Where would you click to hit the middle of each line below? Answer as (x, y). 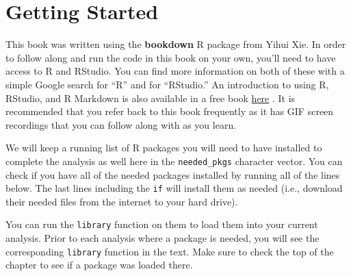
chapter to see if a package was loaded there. (99, 265)
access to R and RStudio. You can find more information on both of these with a (175, 71)
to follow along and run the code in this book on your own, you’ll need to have (171, 57)
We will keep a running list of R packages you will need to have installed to (164, 148)
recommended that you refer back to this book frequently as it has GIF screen (170, 111)
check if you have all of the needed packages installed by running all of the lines (173, 174)
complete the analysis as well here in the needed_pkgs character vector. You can (174, 161)
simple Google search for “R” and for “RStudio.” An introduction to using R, (167, 84)
